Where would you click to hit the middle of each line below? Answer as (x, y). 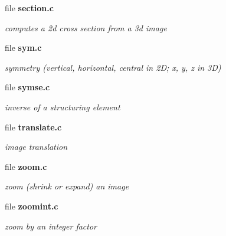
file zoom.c (26, 166)
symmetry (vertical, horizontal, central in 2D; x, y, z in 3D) (113, 67)
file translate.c (33, 127)
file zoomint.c (32, 206)
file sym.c (23, 47)
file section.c (29, 8)
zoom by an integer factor (51, 226)
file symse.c (27, 87)
